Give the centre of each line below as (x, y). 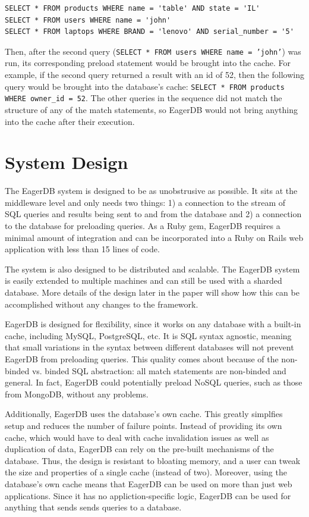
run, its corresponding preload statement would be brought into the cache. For (148, 63)
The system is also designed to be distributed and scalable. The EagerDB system (152, 269)
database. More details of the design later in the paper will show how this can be (152, 292)
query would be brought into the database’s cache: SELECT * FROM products (145, 86)
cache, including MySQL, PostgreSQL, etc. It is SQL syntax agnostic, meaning (148, 335)
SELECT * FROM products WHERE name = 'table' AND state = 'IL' (133, 8)
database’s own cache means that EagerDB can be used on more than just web (149, 483)
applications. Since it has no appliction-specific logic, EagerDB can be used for (148, 495)
